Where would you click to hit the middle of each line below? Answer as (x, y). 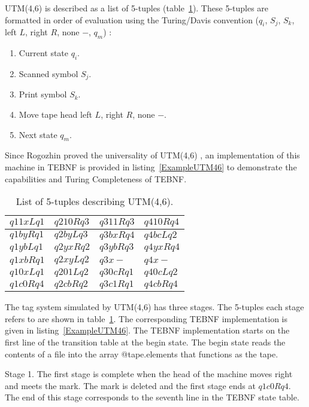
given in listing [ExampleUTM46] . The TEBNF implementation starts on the (147, 330)
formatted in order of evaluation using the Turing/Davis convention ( (132, 19)
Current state (44, 53)
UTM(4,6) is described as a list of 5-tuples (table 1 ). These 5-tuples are (137, 8)
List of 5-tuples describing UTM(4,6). (95, 201)
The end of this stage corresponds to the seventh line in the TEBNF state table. (152, 397)
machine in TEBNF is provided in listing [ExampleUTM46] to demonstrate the (151, 167)
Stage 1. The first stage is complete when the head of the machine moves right (149, 374)
